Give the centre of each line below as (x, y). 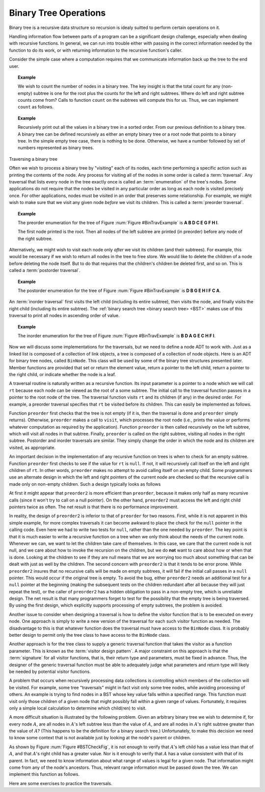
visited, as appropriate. (32, 447)
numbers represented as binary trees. (56, 148)
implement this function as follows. (44, 774)
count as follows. (36, 107)
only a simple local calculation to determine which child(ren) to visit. (78, 708)
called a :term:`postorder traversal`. (45, 270)
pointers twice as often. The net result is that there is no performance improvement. (94, 507)
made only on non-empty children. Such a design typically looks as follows (85, 484)
